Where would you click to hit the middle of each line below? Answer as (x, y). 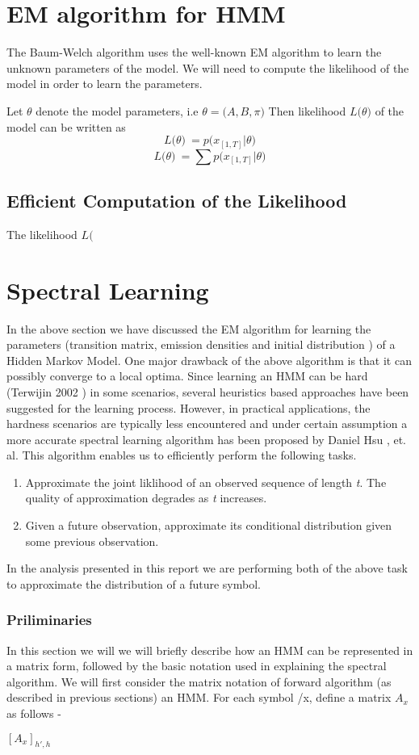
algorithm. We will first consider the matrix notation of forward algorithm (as (199, 681)
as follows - (34, 713)
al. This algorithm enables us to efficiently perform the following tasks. (182, 455)
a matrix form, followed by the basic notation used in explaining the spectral (197, 666)
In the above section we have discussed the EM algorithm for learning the (189, 328)
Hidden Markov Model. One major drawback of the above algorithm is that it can (209, 360)
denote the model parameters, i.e (117, 110)
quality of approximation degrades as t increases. (146, 498)
